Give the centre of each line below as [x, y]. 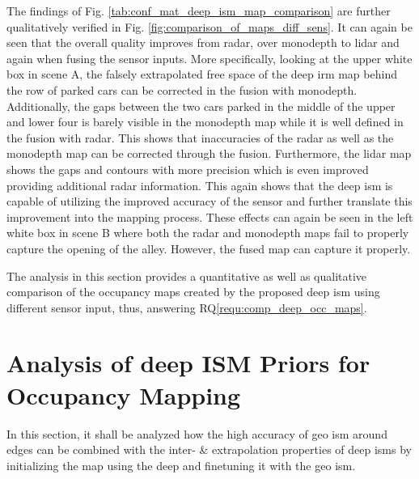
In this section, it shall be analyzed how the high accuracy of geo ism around [197, 433]
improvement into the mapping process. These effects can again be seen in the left [210, 216]
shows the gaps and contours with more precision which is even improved [188, 169]
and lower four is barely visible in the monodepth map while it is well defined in [205, 122]
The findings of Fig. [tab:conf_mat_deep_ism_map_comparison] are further [199, 11]
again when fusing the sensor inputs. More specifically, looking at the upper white [209, 58]
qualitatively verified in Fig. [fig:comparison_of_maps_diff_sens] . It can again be [209, 26]
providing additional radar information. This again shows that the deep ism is [200, 185]
